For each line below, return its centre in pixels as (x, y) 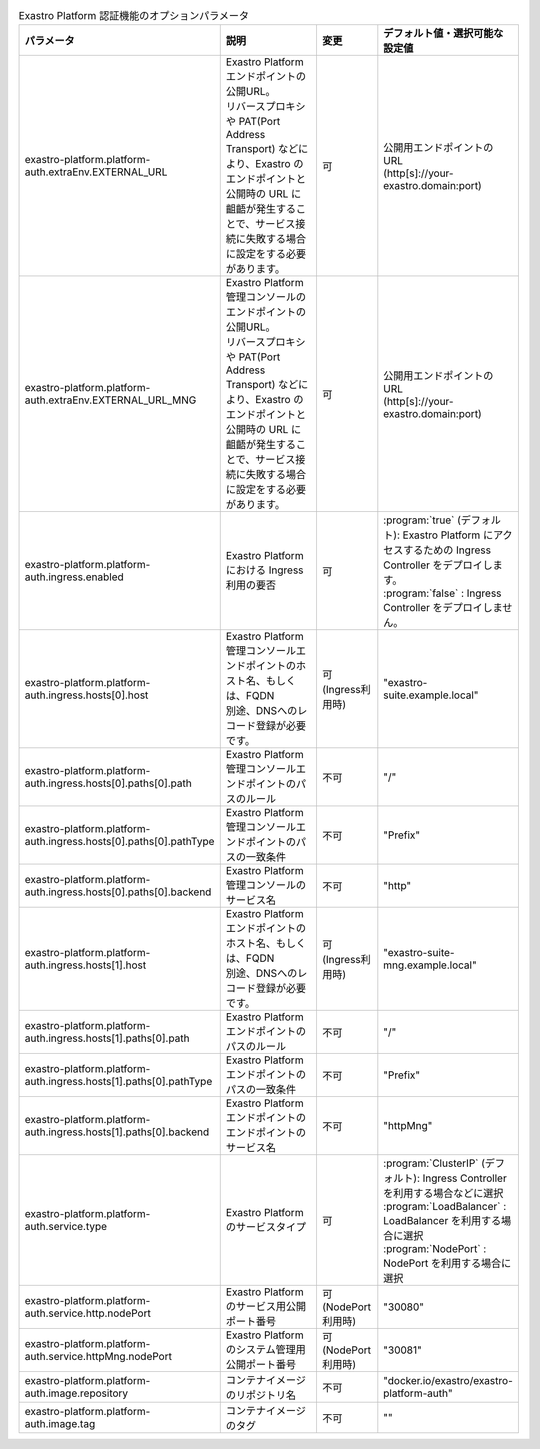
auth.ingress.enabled (74, 577)
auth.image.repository (76, 1393)
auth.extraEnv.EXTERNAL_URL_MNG (110, 400)
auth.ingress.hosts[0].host (86, 695)
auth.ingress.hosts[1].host (85, 965)
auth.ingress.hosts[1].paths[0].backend (117, 1132)
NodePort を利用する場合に (447, 1263)
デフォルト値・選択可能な (443, 33)
